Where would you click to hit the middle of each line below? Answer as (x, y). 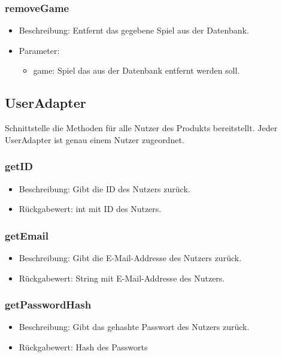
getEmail (27, 235)
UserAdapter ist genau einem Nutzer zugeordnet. (95, 139)
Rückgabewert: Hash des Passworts (83, 347)
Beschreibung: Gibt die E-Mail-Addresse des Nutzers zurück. (130, 258)
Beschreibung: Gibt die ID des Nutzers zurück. (104, 188)
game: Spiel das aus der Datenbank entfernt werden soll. (137, 70)
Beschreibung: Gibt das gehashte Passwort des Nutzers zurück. (134, 327)
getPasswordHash (48, 305)
